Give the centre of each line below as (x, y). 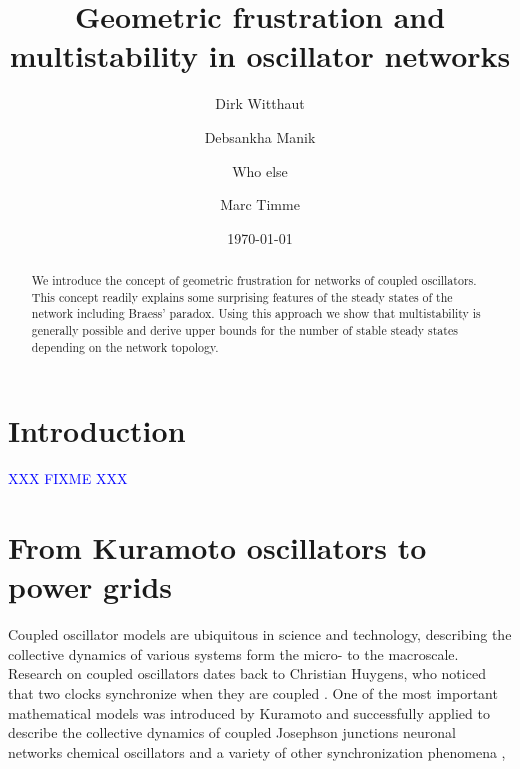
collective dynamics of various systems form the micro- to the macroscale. (233, 653)
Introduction (97, 430)
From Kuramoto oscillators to (217, 547)
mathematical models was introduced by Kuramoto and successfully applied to (249, 712)
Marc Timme (260, 204)
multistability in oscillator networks (260, 55)
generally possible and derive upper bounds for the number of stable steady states (244, 330)
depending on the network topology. (125, 346)
